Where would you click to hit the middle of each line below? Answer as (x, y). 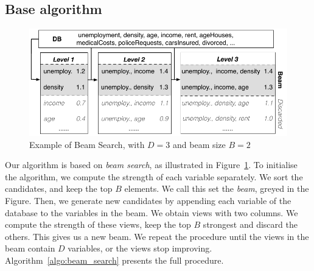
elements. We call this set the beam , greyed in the (217, 188)
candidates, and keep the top (59, 188)
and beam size (199, 144)
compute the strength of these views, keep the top (98, 224)
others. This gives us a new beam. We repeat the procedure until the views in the (157, 236)
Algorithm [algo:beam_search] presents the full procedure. (114, 260)
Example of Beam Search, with (87, 144)
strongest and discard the (250, 224)
